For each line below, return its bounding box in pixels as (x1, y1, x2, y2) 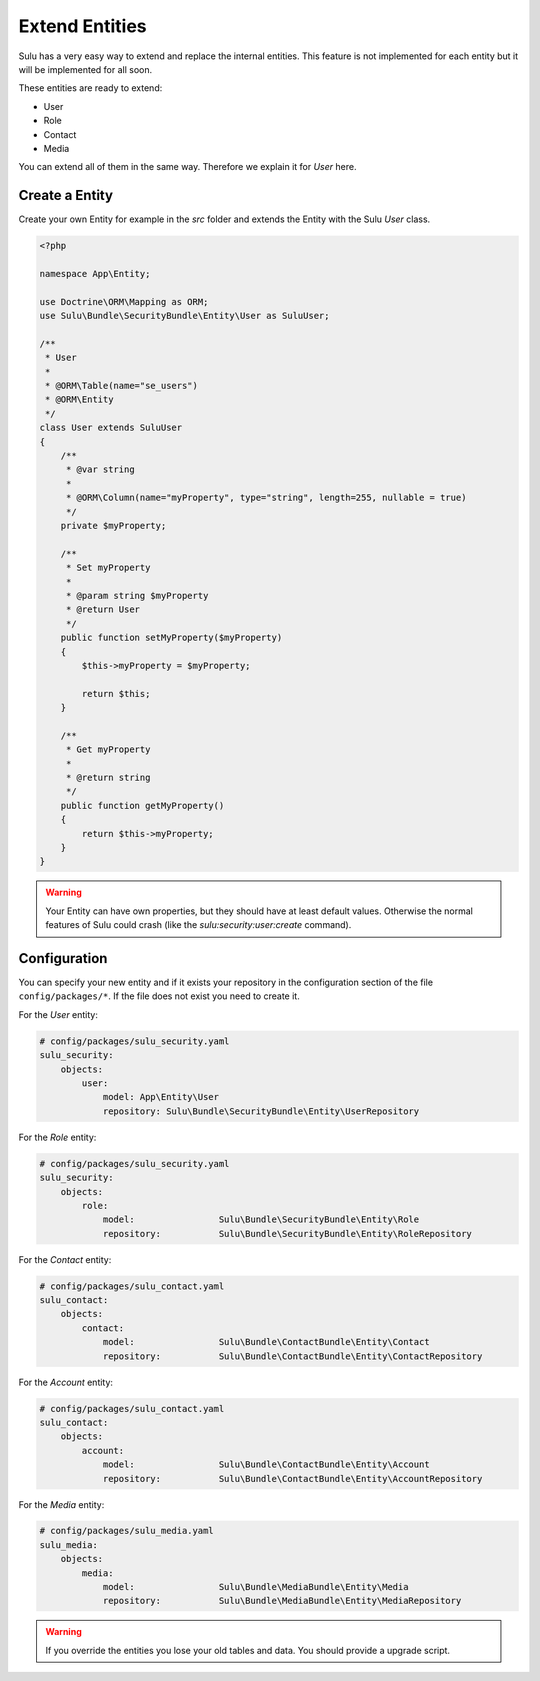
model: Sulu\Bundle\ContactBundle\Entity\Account (102, 1459, 430, 1470)
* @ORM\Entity (45, 394, 114, 405)
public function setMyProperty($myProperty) (60, 632, 283, 644)
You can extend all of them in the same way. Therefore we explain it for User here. (18, 161, 357, 173)
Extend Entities (18, 15, 147, 37)
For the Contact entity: (18, 1253, 112, 1265)
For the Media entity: (18, 1498, 105, 1510)
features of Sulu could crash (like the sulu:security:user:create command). (45, 919, 352, 931)
